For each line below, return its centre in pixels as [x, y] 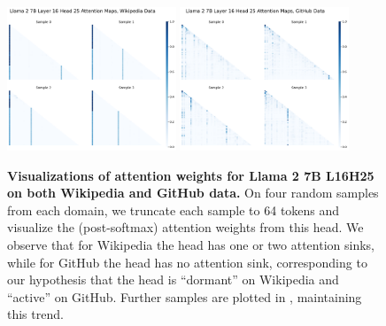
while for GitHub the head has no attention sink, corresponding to [187, 262]
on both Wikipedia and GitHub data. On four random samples [193, 193]
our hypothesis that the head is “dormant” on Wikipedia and [173, 279]
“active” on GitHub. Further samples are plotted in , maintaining [185, 296]
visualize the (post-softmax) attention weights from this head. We [185, 227]
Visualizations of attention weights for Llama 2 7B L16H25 [191, 175]
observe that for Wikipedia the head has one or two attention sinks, [191, 245]
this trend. [35, 314]
